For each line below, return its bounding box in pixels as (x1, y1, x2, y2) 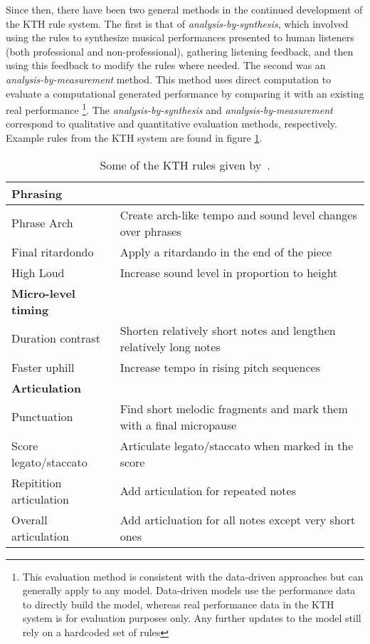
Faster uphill (11, 358, 75, 375)
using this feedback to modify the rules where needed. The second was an (6, 58, 326, 73)
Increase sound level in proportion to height (120, 264, 338, 281)
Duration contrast (11, 330, 100, 347)
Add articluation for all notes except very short (120, 511, 356, 528)
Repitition (11, 474, 62, 491)
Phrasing (11, 185, 63, 202)
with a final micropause (120, 416, 237, 433)
